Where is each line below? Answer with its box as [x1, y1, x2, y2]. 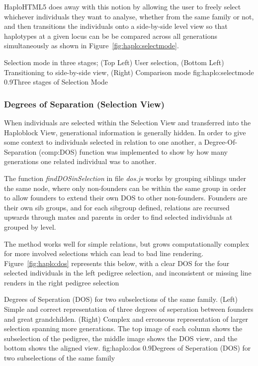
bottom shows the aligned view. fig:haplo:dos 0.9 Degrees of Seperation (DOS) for [4, 343, 251, 353]
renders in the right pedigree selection [4, 277, 119, 287]
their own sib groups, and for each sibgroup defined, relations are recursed [4, 202, 230, 212]
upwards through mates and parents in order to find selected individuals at [4, 212, 233, 222]
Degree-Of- [204, 137, 238, 147]
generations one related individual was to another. [4, 156, 157, 167]
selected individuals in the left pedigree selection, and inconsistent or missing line [4, 268, 252, 278]
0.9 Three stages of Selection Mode [4, 77, 108, 87]
